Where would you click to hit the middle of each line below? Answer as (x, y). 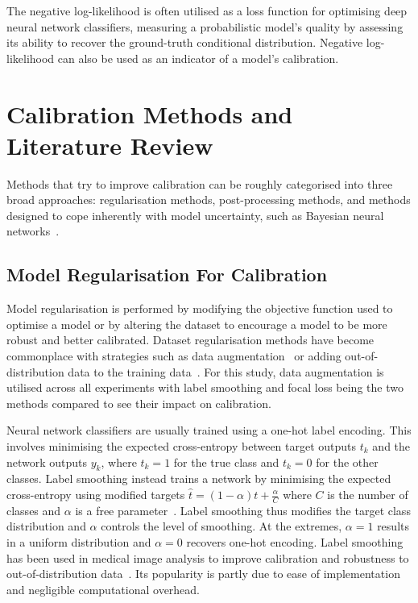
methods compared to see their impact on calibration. (139, 403)
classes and (34, 510)
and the (391, 446)
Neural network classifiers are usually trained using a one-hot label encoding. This (209, 430)
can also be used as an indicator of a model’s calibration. (198, 58)
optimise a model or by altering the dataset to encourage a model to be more (197, 324)
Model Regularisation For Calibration (167, 274)
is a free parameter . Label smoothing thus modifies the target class (243, 510)
